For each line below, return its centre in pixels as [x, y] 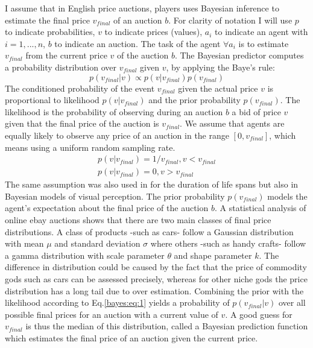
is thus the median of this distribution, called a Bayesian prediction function [167, 326]
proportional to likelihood [52, 100]
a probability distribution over [61, 67]
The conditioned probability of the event [80, 88]
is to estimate [264, 43]
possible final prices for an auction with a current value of [112, 314]
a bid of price [256, 111]
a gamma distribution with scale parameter [85, 255]
